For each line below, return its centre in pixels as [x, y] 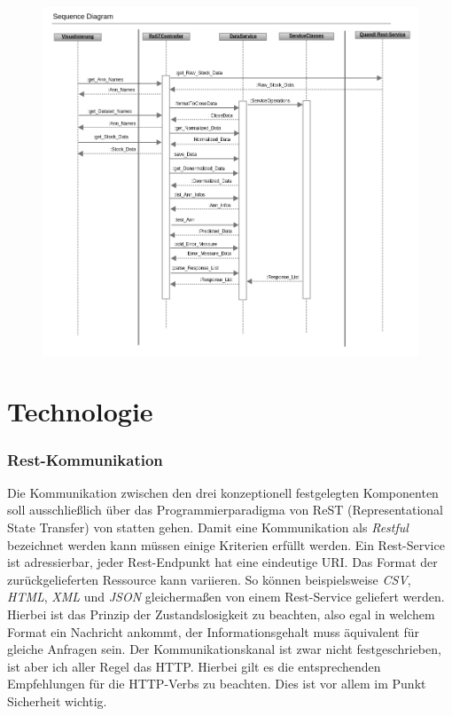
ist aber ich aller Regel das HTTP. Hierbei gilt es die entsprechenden [194, 666]
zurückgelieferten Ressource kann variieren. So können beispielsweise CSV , [209, 579]
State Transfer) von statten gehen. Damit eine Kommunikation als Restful [208, 527]
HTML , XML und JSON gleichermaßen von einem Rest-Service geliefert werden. [226, 597]
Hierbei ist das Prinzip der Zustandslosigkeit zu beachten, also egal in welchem [221, 614]
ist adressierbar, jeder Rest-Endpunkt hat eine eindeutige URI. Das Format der [222, 562]
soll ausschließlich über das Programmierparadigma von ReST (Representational [225, 510]
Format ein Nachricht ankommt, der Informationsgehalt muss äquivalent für [213, 631]
